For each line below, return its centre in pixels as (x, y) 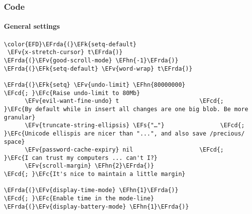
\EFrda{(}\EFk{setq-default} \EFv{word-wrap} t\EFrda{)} (98, 68)
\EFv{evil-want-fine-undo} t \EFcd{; (124, 101)
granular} (20, 117)
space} (14, 142)
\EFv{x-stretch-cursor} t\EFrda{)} (65, 52)
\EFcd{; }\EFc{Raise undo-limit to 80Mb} (72, 93)
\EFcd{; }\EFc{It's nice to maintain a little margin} (95, 174)
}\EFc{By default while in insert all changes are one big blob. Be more (126, 109)
